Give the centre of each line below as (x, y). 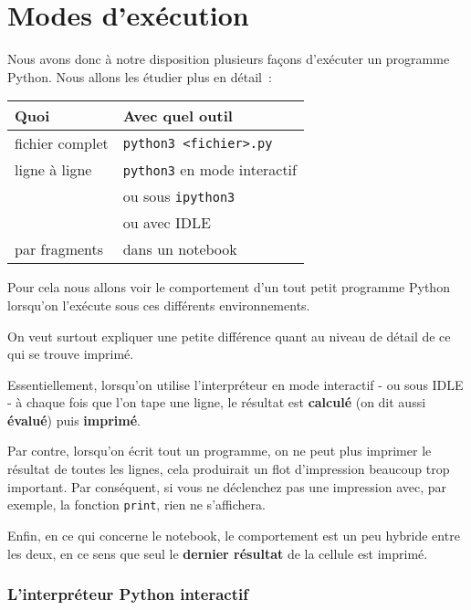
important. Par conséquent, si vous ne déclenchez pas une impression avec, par (227, 486)
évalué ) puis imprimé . (74, 420)
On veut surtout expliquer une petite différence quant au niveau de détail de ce (229, 336)
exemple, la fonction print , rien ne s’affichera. (136, 505)
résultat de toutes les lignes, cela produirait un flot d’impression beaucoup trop (229, 469)
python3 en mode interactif (209, 170)
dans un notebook (180, 249)
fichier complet (62, 143)
